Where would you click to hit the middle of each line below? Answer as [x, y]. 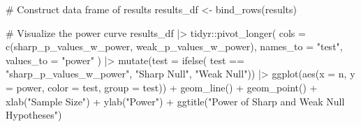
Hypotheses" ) [34, 115]
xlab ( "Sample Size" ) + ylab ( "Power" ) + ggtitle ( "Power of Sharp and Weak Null [175, 101]
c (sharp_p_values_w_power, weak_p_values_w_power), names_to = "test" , [174, 46]
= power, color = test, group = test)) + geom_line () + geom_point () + [162, 87]
